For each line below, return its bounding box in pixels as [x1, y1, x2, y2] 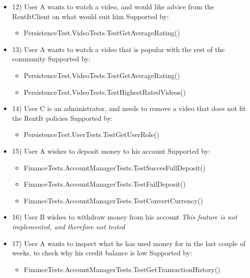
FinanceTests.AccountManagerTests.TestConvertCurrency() [24, 195, 203, 205]
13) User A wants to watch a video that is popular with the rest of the [12, 44, 225, 54]
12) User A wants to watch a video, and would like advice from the [12, 1, 214, 11]
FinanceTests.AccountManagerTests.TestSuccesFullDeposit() [24, 162, 206, 172]
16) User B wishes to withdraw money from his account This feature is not [12, 212, 237, 222]
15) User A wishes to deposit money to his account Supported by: [12, 145, 211, 156]
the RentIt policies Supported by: [12, 112, 113, 123]
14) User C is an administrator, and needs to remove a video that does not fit [12, 103, 246, 113]
